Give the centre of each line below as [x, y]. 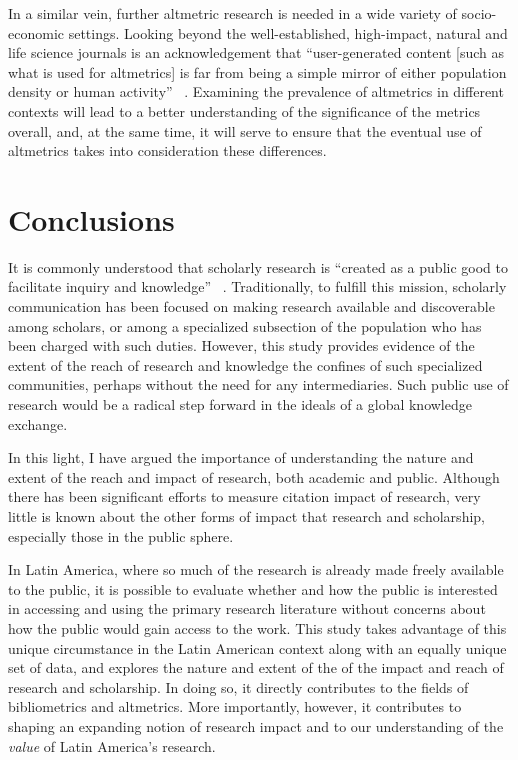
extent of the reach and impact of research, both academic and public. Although [254, 476]
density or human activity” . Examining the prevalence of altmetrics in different [256, 91]
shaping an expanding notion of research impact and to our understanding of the [256, 725]
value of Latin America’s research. [112, 745]
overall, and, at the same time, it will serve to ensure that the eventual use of [245, 130]
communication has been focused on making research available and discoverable [251, 306]
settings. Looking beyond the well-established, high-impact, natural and [288, 32]
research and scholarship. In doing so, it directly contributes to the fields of [238, 686]
